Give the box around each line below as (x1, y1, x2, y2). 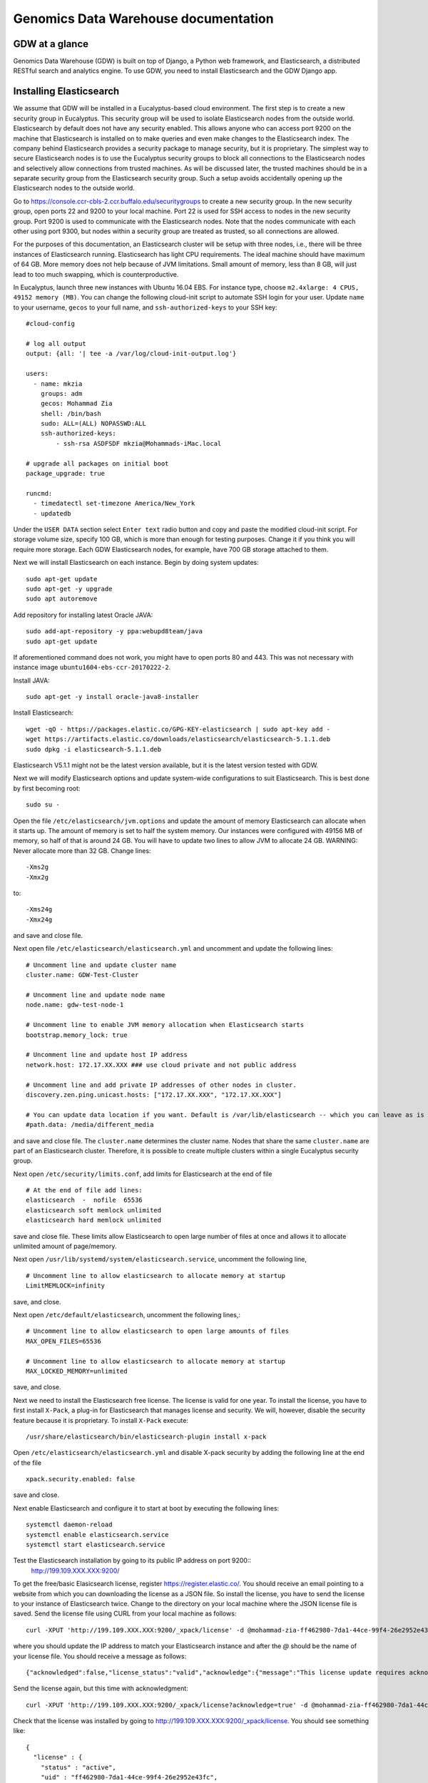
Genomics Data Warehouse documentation (13, 11, 274, 26)
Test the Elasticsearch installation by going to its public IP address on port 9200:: (13, 1556, 252, 1565)
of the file (13, 1458, 42, 1467)
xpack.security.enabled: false (26, 1475, 136, 1483)
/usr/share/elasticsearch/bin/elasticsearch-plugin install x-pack (26, 1432, 267, 1441)
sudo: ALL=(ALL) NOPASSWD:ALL (40, 419, 146, 428)
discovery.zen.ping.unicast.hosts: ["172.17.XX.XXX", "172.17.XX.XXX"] (26, 1090, 282, 1098)
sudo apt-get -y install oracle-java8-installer (26, 693, 199, 701)
